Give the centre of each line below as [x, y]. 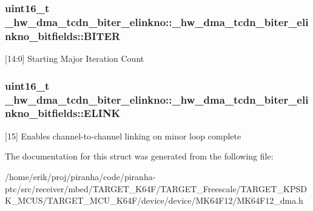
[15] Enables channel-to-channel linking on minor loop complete [123, 136]
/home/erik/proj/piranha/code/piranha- [80, 176]
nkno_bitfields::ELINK [63, 113]
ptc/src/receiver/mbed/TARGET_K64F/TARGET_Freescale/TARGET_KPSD [156, 188]
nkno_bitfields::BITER [63, 35]
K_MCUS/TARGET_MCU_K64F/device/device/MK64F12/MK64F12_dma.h [154, 200]
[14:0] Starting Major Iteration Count [75, 59]
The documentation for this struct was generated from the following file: [139, 156]
